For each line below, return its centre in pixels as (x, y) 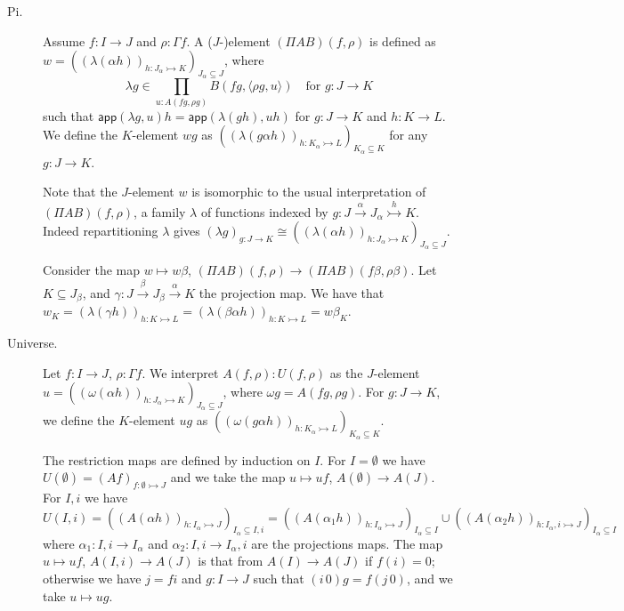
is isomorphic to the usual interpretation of (309, 192)
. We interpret (180, 372)
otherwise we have (92, 578)
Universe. (32, 342)
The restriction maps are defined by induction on (177, 459)
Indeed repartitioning (101, 231)
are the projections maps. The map (347, 543)
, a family (160, 211)
